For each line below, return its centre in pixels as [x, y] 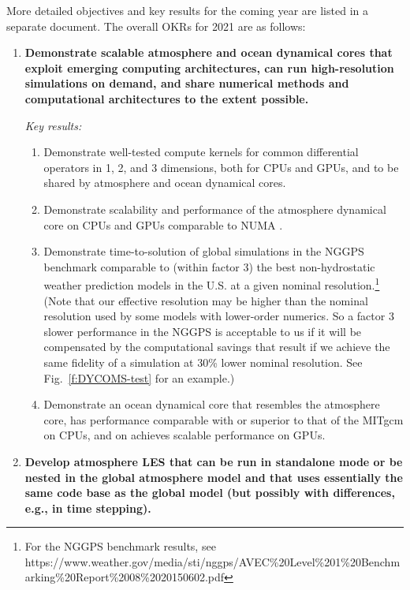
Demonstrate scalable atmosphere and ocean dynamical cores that [209, 52]
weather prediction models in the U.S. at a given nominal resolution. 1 [212, 284]
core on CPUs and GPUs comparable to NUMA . [163, 224]
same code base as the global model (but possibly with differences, [210, 493]
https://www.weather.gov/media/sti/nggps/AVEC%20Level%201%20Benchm [212, 561]
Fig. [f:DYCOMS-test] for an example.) [139, 377]
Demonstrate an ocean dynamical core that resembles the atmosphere [212, 404]
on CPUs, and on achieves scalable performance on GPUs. [184, 435]
